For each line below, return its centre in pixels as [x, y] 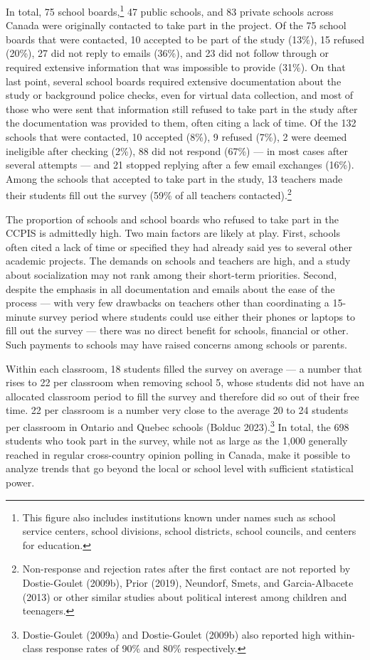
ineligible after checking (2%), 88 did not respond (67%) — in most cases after [177, 150]
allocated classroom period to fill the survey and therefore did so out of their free [183, 396]
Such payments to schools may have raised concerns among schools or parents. [176, 344]
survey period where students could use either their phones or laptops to [197, 316]
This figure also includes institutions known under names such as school [179, 517]
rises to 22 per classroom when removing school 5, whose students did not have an [185, 382]
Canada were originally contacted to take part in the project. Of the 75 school [176, 25]
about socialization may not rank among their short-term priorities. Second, [171, 275]
